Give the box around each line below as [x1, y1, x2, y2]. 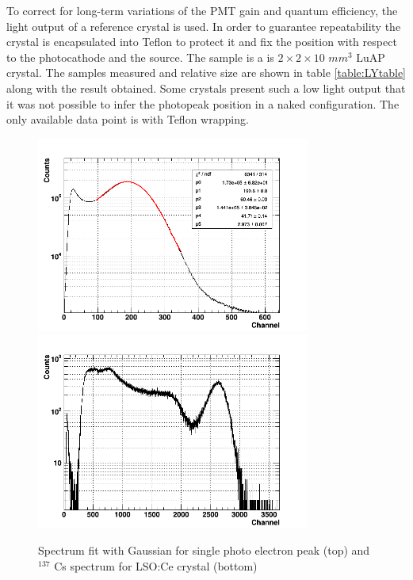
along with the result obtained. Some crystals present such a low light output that [6, 79, 406, 96]
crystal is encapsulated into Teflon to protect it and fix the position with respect [6, 33, 397, 50]
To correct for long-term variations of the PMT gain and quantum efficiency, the [6, 2, 398, 18]
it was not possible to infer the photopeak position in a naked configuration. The [6, 95, 400, 112]
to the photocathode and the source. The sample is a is [6, 48, 274, 65]
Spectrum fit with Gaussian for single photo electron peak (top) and [38, 542, 370, 559]
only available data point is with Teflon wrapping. [6, 111, 249, 128]
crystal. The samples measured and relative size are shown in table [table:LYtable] [6, 64, 407, 81]
